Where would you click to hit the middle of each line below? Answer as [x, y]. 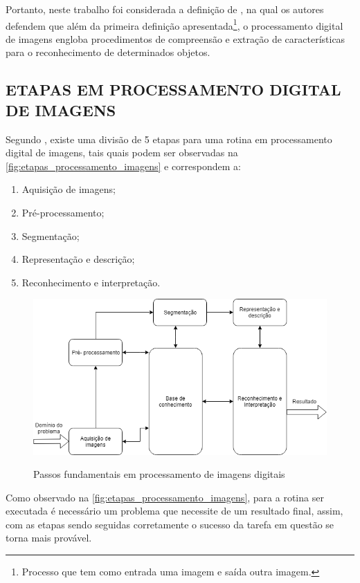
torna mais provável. [49, 538]
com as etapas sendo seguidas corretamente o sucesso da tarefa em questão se [170, 524]
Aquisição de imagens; [69, 189]
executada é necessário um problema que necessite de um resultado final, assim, [174, 511]
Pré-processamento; [63, 212]
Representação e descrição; [78, 259]
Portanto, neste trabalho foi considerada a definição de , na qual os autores [165, 9]
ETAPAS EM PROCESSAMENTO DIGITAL [173, 90]
